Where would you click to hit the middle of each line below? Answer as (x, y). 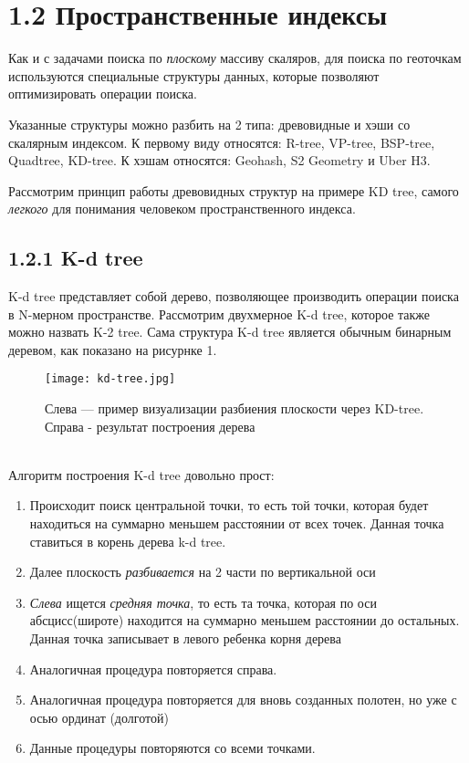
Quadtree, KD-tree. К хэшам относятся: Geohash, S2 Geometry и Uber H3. (219, 160)
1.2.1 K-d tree (76, 258)
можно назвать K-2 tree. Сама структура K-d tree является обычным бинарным (230, 332)
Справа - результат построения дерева (150, 426)
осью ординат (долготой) (99, 717)
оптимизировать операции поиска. (103, 94)
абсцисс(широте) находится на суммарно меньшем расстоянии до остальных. (245, 620)
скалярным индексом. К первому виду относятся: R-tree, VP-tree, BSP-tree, (222, 142)
